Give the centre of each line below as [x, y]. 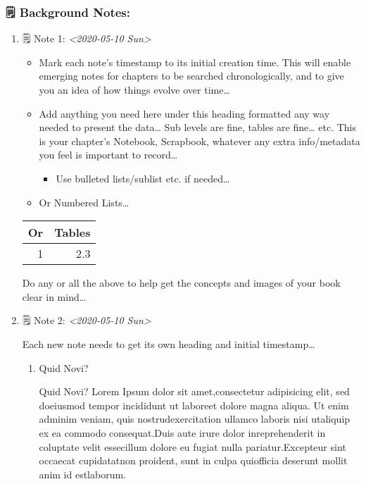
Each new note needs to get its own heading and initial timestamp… [169, 343]
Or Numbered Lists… [84, 202]
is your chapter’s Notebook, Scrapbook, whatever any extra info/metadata [200, 141]
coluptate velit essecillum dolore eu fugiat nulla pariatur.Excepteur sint [193, 446]
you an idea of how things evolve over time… [134, 89]
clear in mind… [54, 296]
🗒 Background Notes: [68, 12]
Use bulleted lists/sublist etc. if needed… [143, 178]
